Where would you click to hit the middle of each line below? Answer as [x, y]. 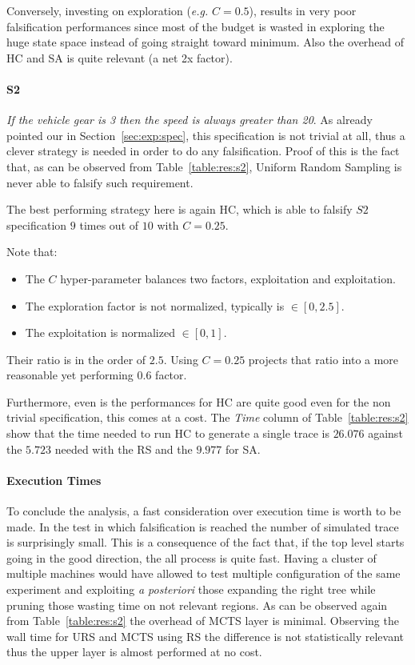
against [385, 433]
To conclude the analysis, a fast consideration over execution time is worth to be [204, 511]
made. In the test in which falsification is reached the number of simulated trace [203, 526]
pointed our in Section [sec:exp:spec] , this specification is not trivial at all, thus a [206, 135]
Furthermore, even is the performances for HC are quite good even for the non [199, 401]
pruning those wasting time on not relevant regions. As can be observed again [197, 605]
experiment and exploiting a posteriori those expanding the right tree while [191, 589]
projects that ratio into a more [323, 359]
